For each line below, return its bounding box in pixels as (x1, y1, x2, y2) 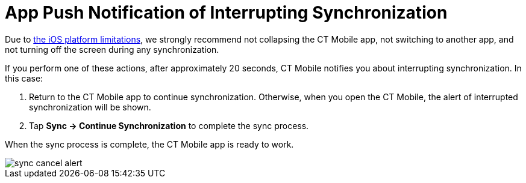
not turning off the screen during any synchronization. (5, 44, 219, 55)
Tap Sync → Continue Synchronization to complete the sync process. (29, 120, 309, 131)
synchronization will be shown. (29, 101, 151, 112)
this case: (5, 73, 43, 83)
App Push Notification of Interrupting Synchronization (5, 2, 448, 23)
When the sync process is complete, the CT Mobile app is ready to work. (5, 139, 294, 149)
